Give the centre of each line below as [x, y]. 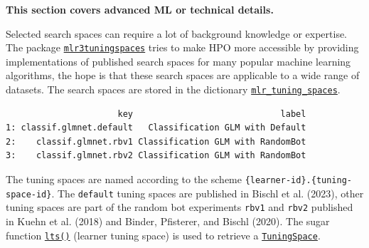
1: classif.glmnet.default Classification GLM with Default [156, 128]
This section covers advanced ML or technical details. [140, 9]
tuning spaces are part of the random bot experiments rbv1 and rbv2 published [180, 207]
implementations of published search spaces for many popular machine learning [178, 61]
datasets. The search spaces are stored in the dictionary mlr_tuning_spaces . [173, 89]
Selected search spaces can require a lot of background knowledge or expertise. [177, 33]
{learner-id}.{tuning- [298, 181]
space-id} [29, 194]
